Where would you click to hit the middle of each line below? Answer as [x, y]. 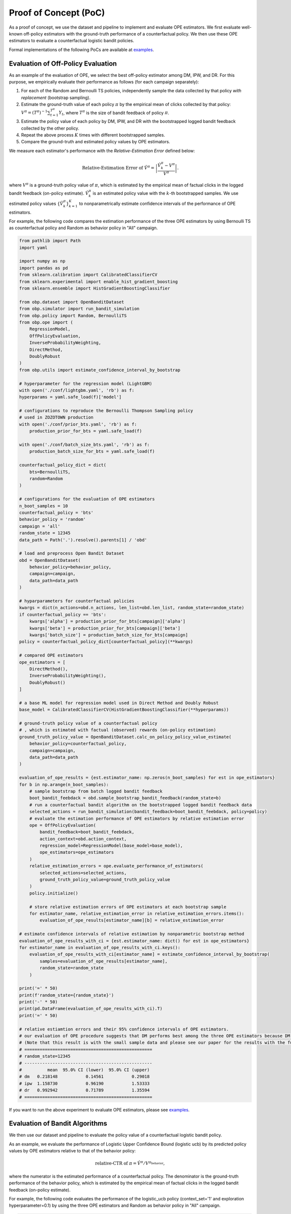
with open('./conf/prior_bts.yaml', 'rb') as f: [78, 424]
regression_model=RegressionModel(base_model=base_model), [111, 846]
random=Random [46, 479]
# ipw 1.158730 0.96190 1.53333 [84, 1083]
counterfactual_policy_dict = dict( [63, 465]
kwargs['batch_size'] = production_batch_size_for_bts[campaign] [109, 635]
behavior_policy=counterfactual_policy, [78, 744]
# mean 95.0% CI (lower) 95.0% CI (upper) [84, 1070]
